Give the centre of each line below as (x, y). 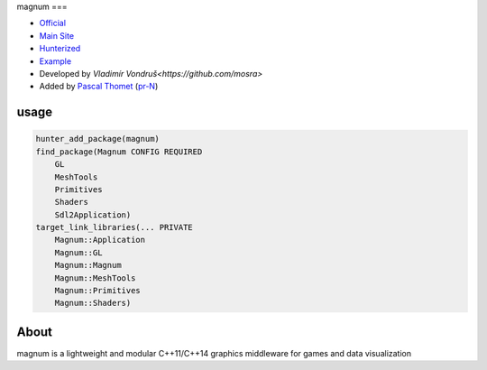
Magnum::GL (78, 252)
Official (53, 23)
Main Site (57, 35)
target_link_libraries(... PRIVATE (114, 227)
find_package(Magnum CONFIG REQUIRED (119, 152)
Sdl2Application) (93, 215)
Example (55, 61)
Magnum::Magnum (88, 265)
